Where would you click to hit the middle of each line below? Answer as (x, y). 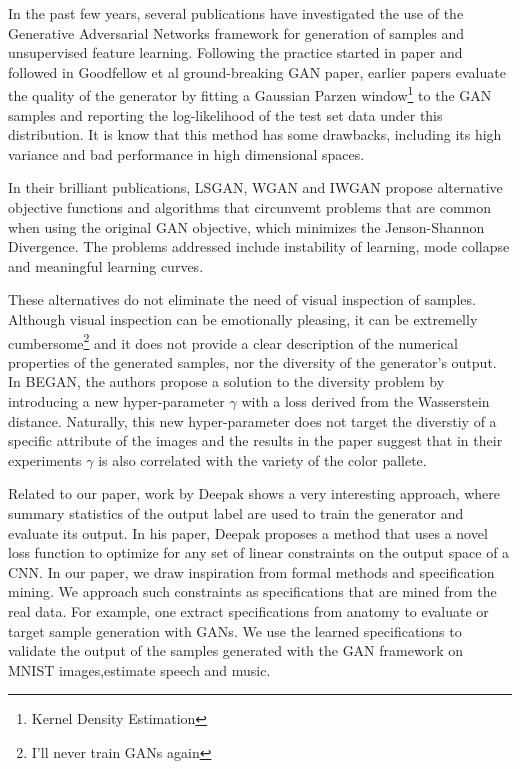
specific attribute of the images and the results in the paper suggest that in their (255, 440)
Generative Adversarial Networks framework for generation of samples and (236, 32)
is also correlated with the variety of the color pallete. (262, 459)
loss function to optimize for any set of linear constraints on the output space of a (259, 552)
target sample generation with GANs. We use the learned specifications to (235, 630)
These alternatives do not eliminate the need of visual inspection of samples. (242, 299)
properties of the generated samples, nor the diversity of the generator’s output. (252, 361)
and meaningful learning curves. (106, 265)
